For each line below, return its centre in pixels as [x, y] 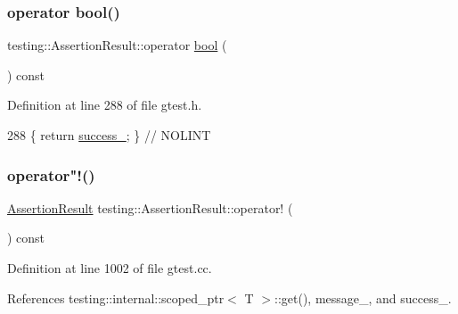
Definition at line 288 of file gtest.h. [105, 105]
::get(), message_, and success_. [363, 297]
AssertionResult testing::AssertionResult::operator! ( [150, 207]
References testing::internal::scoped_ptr [116, 297]
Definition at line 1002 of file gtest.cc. [110, 268]
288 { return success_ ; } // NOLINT [109, 135]
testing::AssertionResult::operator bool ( [117, 45]
